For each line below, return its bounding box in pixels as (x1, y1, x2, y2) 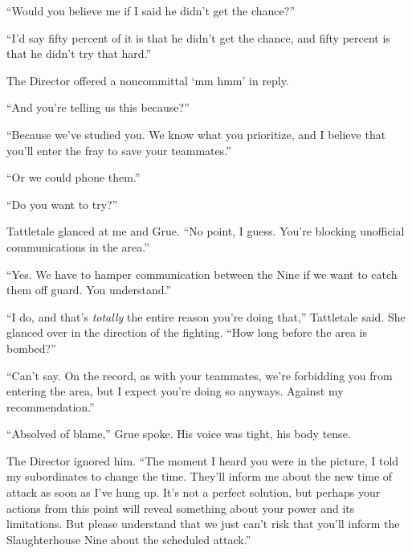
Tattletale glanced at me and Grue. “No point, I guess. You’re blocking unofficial (6, 223, 405, 240)
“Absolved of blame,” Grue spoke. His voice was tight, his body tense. (6, 425, 351, 442)
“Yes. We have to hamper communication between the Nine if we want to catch (6, 265, 398, 282)
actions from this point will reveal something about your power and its (6, 499, 355, 516)
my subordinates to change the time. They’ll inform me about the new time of (6, 468, 393, 485)
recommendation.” (6, 398, 95, 415)
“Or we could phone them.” (6, 169, 141, 186)
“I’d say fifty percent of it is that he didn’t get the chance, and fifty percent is (6, 29, 390, 46)
